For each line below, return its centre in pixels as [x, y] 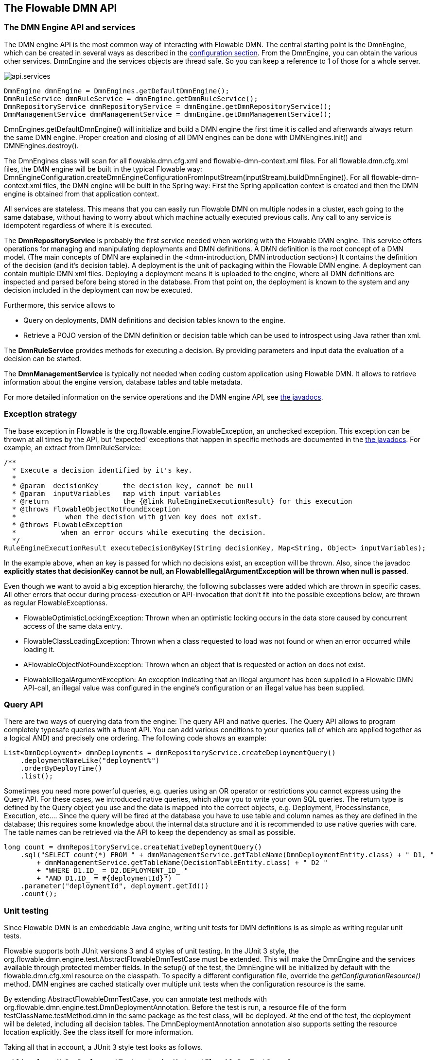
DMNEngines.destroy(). [41, 145]
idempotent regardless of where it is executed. [79, 225]
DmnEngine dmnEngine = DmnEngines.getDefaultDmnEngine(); [117, 91]
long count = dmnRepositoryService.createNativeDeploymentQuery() [133, 847]
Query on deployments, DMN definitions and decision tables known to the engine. [154, 320]
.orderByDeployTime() [61, 768]
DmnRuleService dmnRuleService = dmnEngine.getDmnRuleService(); [131, 98]
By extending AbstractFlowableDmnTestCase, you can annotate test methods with [135, 999]
